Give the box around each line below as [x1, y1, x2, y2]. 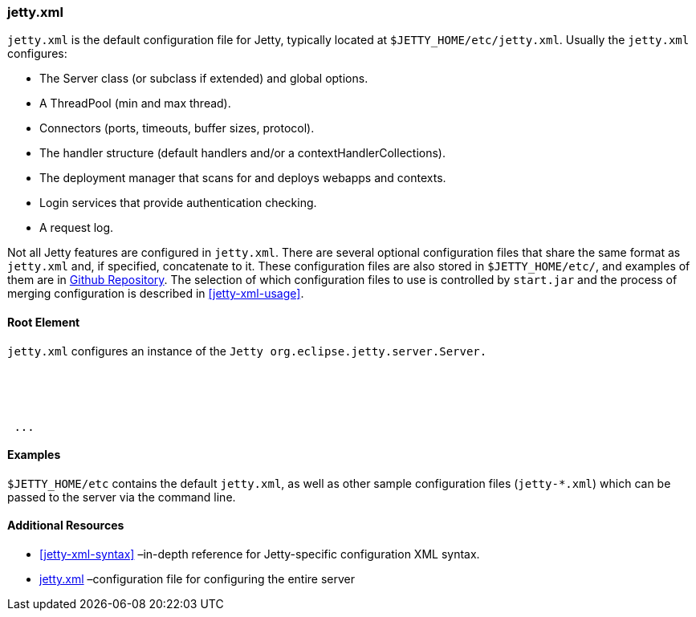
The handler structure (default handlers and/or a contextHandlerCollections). [39, 146, 446, 160]
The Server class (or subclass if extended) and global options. [39, 71, 368, 86]
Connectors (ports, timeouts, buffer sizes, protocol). [39, 121, 315, 136]
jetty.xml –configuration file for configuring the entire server [39, 572, 356, 587]
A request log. [39, 221, 114, 235]
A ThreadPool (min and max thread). [39, 96, 231, 111]
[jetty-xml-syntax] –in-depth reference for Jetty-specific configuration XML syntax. [39, 547, 480, 562]
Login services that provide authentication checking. [39, 196, 317, 210]
